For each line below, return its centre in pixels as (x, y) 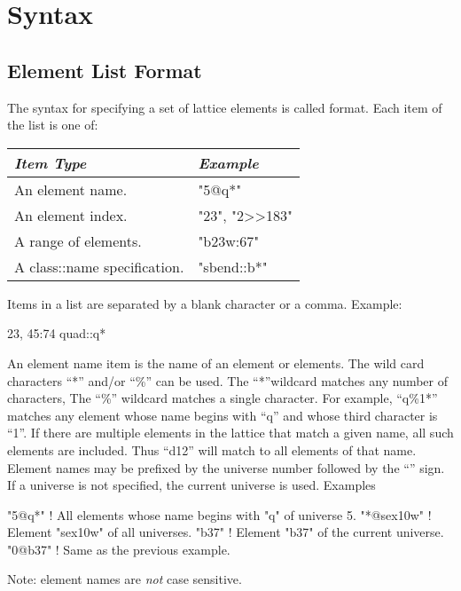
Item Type (51, 162)
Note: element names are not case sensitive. (125, 579)
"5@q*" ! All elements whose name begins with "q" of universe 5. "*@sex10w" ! (219, 514)
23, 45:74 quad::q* (57, 333)
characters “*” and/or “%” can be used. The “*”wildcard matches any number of (227, 380)
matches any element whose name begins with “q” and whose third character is (223, 415)
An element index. (71, 215)
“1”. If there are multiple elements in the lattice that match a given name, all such (230, 433)
